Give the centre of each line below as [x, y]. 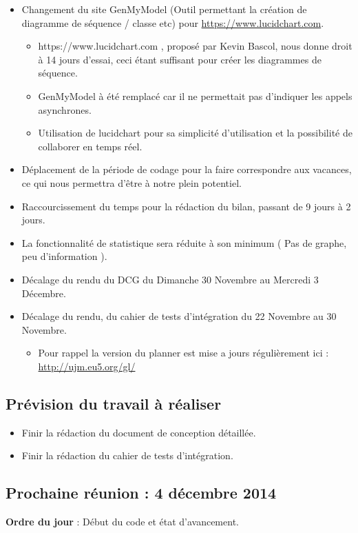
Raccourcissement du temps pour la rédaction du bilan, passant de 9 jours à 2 [186, 206]
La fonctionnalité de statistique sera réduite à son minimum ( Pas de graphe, [184, 242]
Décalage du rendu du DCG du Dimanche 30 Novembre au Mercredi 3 [170, 279]
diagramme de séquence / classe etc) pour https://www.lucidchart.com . [173, 22]
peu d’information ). [64, 256]
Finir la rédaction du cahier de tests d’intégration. [127, 455]
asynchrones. [65, 109]
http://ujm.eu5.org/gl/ [87, 366]
